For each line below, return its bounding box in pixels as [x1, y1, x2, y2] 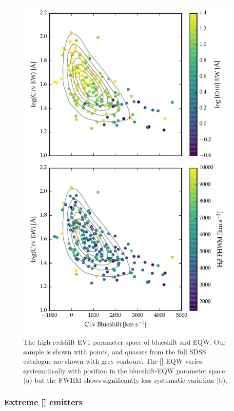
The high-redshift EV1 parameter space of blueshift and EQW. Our [23, 336, 226, 347]
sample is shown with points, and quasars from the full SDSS [23, 346, 206, 356]
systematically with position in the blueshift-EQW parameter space [23, 365, 225, 375]
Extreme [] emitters [4, 395, 83, 408]
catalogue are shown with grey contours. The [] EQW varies [23, 356, 202, 366]
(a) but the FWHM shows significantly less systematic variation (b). [23, 375, 228, 385]
